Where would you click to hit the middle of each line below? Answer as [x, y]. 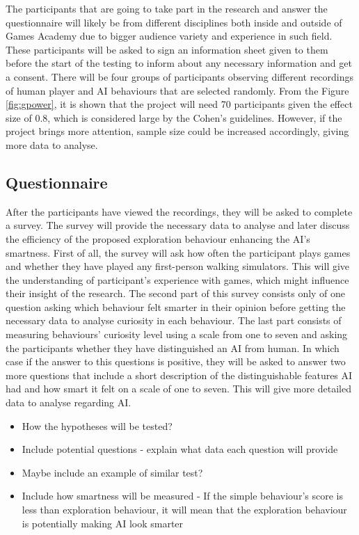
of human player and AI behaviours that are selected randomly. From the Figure [177, 90]
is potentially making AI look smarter [103, 523]
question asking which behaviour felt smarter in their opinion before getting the [176, 306]
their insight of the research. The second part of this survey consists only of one [176, 293]
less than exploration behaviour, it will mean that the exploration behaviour [184, 510]
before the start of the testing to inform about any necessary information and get [179, 63]
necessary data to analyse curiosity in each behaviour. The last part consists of [174, 320]
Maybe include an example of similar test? [112, 472]
